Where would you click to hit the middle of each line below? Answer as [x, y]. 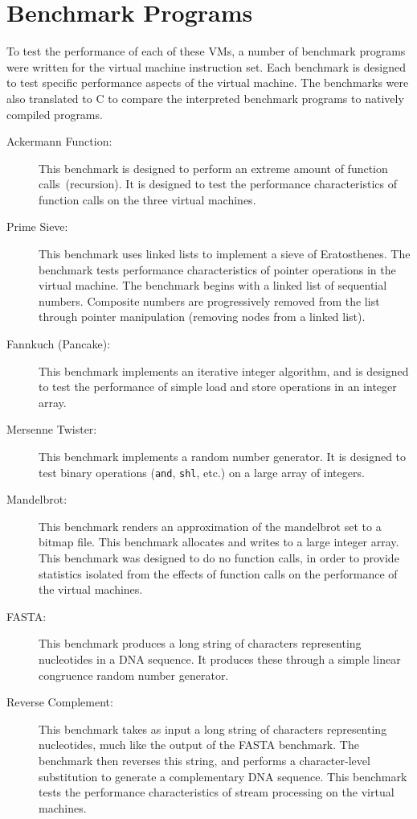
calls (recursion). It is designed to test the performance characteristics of [218, 184]
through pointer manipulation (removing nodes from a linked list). [202, 317]
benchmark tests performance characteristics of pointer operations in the [217, 269]
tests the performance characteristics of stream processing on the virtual [217, 792]
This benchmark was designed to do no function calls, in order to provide [219, 558]
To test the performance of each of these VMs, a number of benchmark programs [206, 51]
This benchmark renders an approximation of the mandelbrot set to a [210, 526]
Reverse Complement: [60, 702]
